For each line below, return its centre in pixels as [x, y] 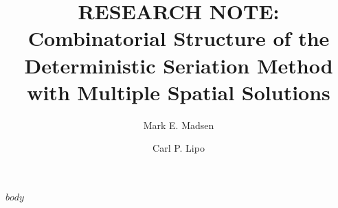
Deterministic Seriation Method [179, 65]
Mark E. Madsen [179, 125]
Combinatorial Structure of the [179, 38]
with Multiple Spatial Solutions [179, 92]
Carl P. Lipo [179, 148]
